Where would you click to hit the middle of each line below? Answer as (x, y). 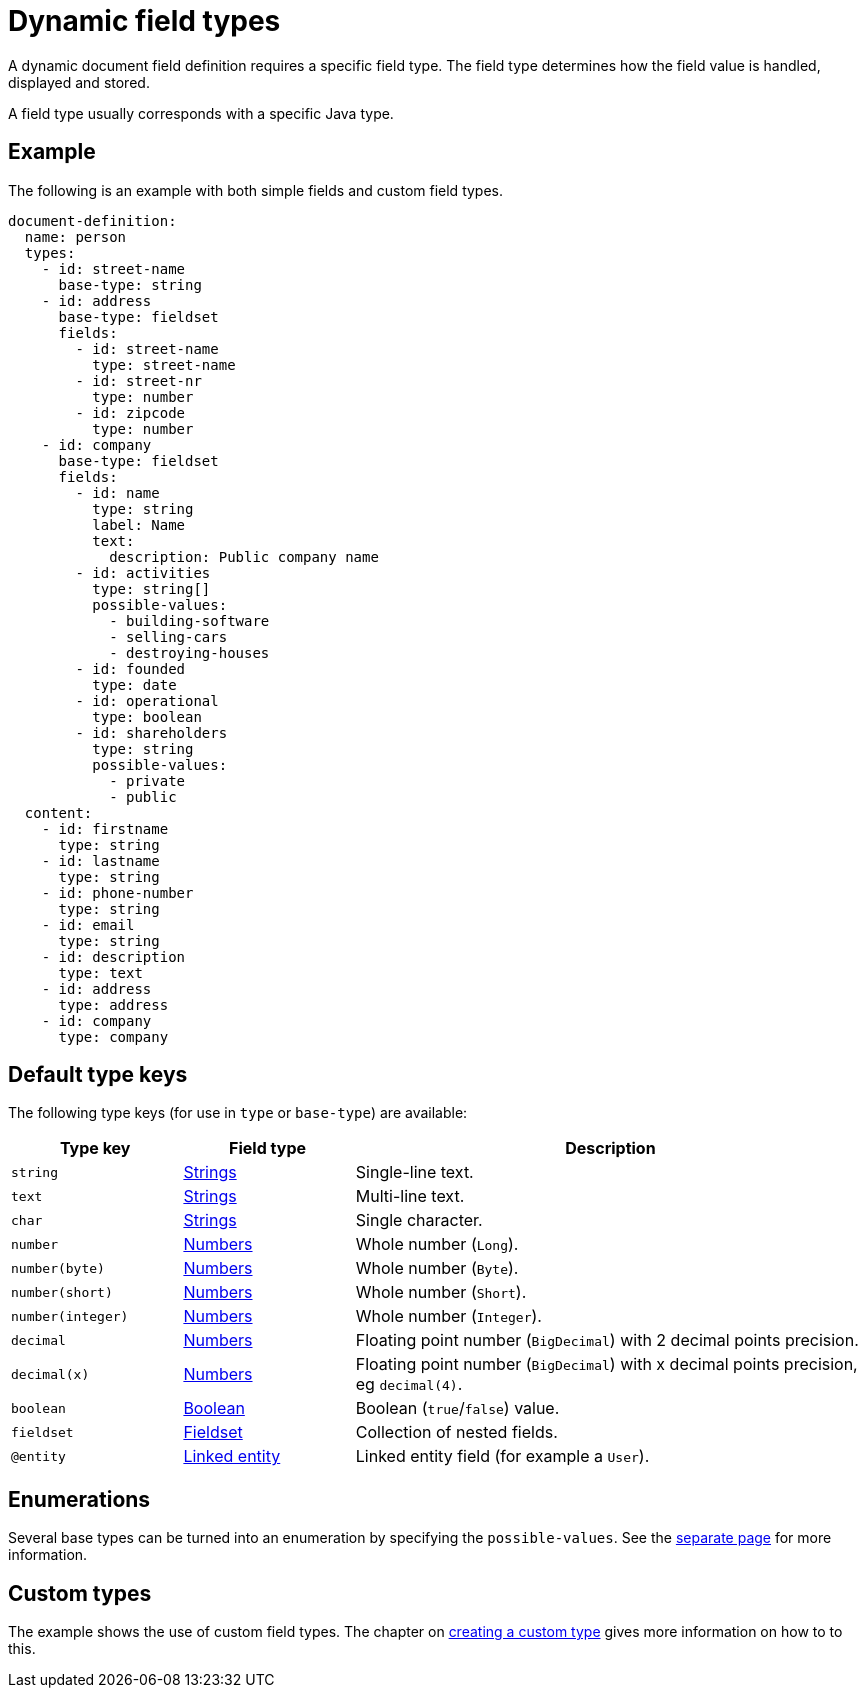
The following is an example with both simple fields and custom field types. (256, 190)
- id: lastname (100, 860)
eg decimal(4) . (409, 1384)
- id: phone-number (117, 892)
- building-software (189, 620)
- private (147, 780)
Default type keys (98, 1075)
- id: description (113, 956)
